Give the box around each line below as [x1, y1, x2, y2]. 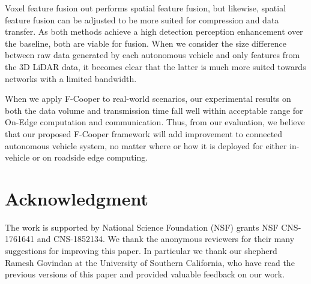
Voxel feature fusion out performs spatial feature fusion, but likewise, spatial [5, 2, 286, 14]
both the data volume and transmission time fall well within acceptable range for [5, 104, 303, 116]
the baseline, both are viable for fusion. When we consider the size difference [5, 37, 287, 49]
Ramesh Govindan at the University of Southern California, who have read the [5, 256, 295, 268]
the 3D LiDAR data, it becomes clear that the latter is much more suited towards [5, 60, 306, 72]
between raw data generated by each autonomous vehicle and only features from [5, 49, 300, 61]
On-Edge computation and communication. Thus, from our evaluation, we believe [5, 116, 305, 128]
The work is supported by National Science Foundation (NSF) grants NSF [5, 220, 279, 233]
